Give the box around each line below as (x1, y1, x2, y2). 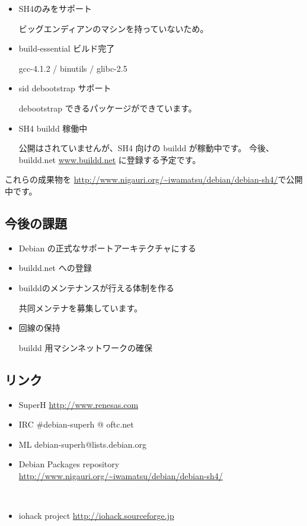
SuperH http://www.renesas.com (18, 398, 139, 410)
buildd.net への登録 (18, 262, 92, 274)
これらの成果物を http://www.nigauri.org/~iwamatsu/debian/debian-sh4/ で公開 (5, 173, 303, 186)
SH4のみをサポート (18, 2, 92, 14)
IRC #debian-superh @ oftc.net (18, 418, 134, 431)
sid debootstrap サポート (18, 82, 111, 94)
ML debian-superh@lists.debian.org (18, 438, 147, 450)
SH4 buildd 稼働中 (18, 122, 88, 134)
